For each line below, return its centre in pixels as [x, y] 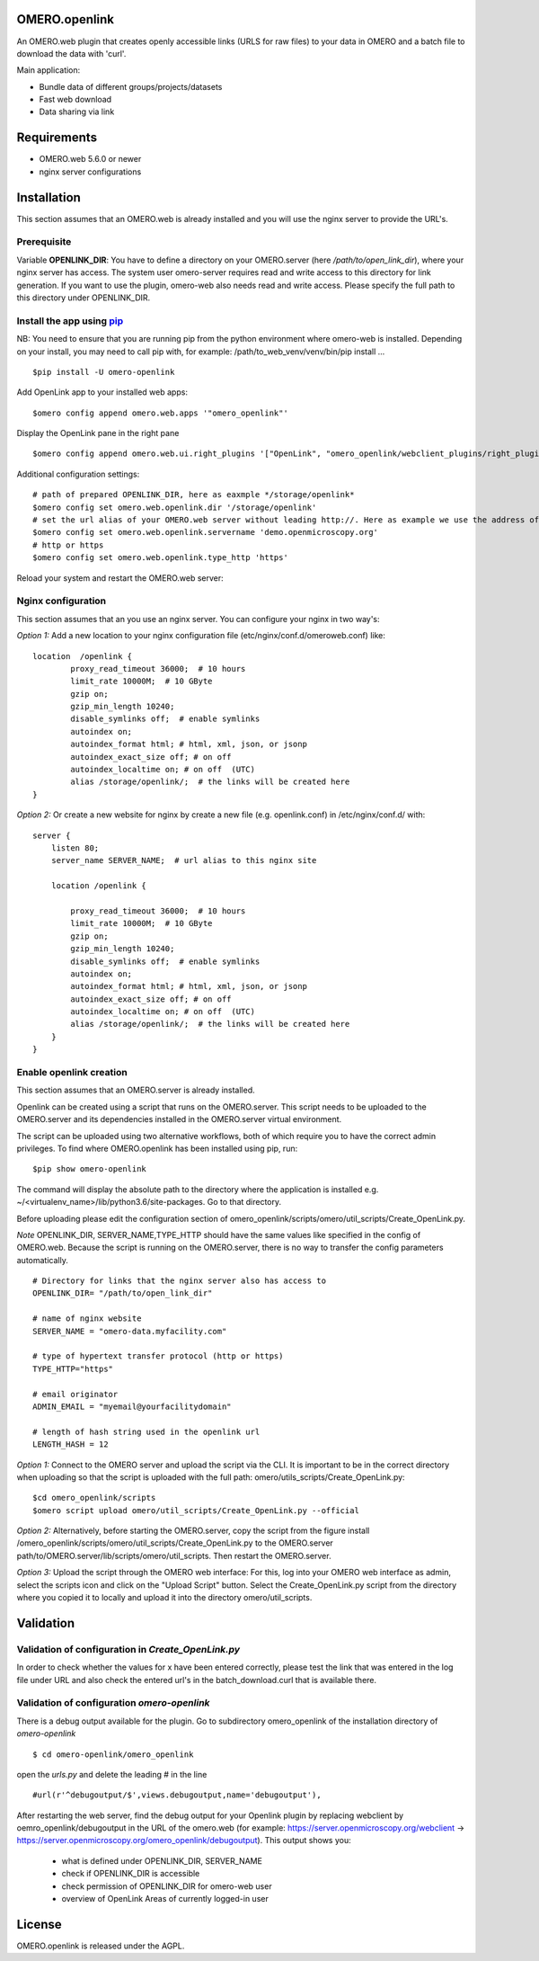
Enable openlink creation [72, 1072]
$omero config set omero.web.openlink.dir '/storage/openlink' [175, 507]
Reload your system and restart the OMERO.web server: [120, 578]
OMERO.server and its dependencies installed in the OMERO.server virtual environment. [179, 1119]
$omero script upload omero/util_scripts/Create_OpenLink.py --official [196, 1510]
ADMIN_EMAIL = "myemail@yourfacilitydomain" [133, 1406]
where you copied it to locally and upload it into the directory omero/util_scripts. [164, 1598]
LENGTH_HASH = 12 [71, 1444]
